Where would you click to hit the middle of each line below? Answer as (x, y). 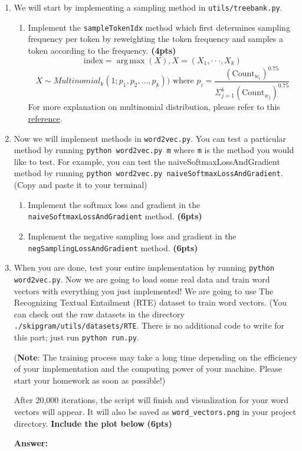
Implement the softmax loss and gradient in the (114, 204)
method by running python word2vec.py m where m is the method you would (154, 150)
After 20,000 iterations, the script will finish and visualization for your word (151, 400)
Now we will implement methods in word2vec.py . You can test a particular (150, 138)
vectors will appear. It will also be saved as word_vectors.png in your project (155, 411)
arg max (131, 61)
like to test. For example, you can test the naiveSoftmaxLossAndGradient (147, 161)
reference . (45, 118)
